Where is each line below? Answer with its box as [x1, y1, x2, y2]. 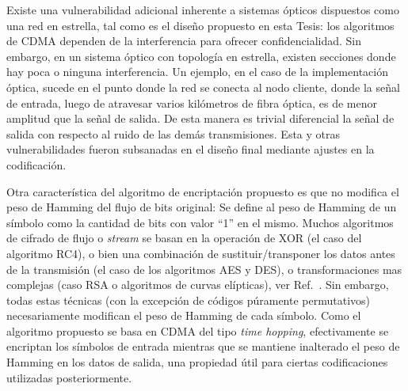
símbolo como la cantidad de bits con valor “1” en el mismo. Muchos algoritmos [6, 214, 394, 230]
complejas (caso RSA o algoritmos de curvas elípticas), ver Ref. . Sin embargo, [6, 276, 389, 293]
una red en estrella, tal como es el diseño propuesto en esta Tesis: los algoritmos [6, 17, 395, 33]
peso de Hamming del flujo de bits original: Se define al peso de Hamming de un [6, 199, 397, 215]
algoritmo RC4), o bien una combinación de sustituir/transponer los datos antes [6, 245, 395, 261]
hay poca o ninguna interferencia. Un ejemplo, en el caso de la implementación [6, 63, 388, 80]
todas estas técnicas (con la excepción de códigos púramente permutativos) [6, 291, 370, 308]
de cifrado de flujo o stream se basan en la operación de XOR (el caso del [6, 230, 362, 246]
